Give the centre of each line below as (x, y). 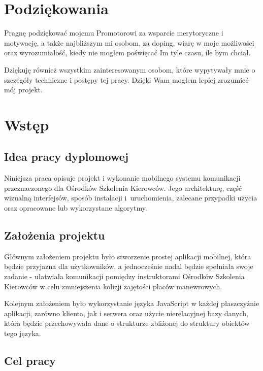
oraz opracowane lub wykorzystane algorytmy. (76, 208)
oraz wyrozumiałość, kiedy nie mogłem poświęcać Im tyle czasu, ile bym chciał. (127, 53)
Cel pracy (30, 360)
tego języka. (23, 333)
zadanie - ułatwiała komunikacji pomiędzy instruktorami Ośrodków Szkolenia (124, 276)
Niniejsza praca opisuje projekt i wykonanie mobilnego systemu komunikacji (122, 178)
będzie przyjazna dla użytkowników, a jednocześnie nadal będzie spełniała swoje (129, 266)
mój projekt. (23, 90)
